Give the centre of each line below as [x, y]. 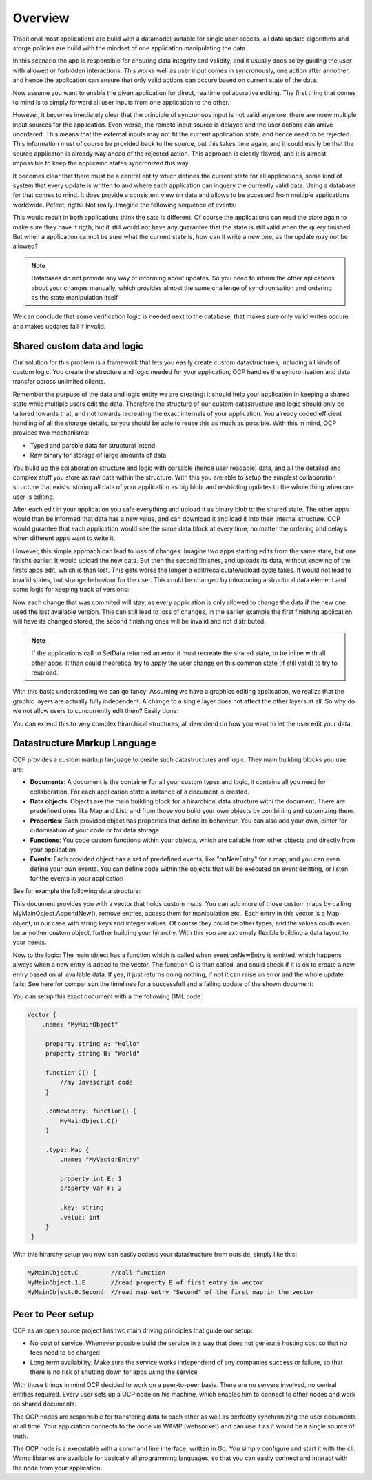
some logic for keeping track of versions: [71, 590]
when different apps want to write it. [64, 538]
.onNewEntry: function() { [91, 1111]
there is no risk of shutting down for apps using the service [114, 1372]
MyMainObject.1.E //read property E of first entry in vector [145, 1282]
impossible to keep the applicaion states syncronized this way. [102, 163]
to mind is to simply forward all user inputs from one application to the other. [121, 102]
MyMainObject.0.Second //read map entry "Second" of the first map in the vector [171, 1292]
